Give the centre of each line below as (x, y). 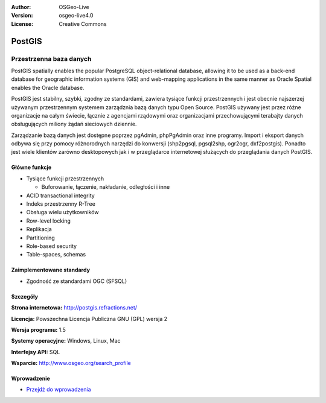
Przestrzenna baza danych (51, 59)
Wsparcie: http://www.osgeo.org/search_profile (71, 363)
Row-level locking (48, 221)
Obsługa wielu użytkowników (62, 212)
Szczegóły (25, 296)
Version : (22, 16)
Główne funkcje (31, 167)
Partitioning (41, 238)
